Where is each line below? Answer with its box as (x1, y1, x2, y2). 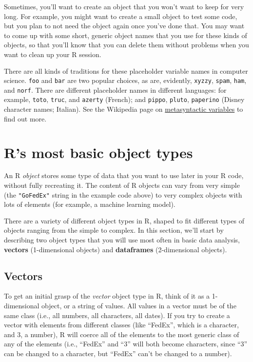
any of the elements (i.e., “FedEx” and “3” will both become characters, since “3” (4, 339, 248, 349)
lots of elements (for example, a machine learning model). (4, 199, 175, 209)
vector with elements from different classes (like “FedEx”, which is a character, (4, 320, 239, 330)
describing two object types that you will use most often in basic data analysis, (4, 235, 240, 245)
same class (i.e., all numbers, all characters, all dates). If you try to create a (4, 310, 230, 320)
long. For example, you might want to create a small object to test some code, (4, 11, 237, 21)
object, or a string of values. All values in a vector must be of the (41, 301, 236, 311)
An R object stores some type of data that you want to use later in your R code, (4, 170, 244, 181)
